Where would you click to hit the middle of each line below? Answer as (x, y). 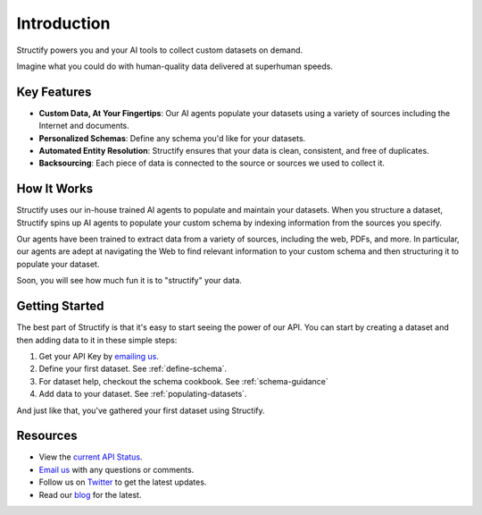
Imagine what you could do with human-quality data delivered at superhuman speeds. (175, 66)
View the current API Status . (91, 457)
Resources (47, 436)
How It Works (55, 189)
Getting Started (60, 306)
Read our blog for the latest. (90, 494)
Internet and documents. (84, 126)
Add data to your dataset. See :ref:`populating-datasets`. (143, 394)
